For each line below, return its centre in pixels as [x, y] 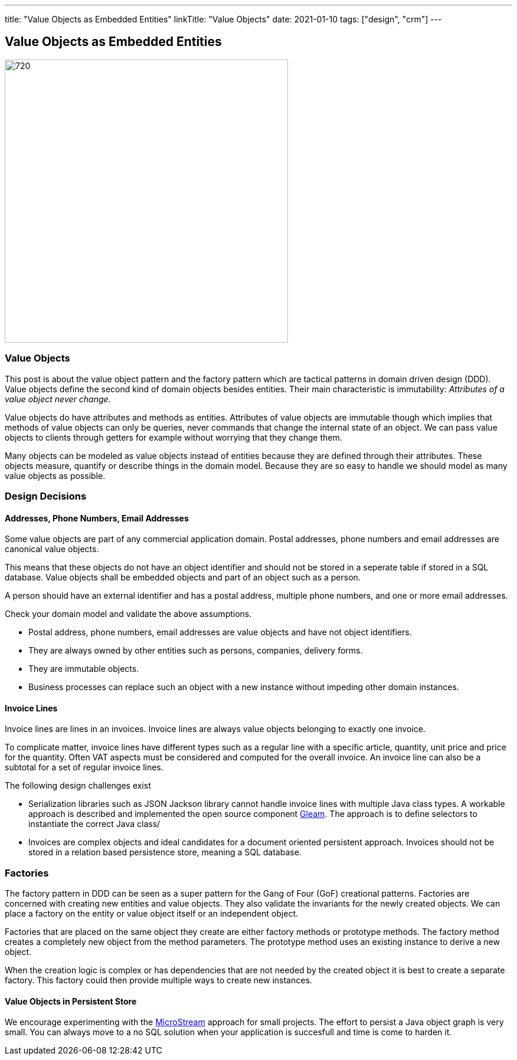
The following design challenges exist [78, 786]
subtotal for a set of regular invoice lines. [84, 767]
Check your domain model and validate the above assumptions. [128, 614]
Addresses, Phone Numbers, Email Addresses [97, 518]
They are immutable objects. [84, 669]
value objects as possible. [55, 475]
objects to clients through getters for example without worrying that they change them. [174, 437]
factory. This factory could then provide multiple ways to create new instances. [158, 980]
